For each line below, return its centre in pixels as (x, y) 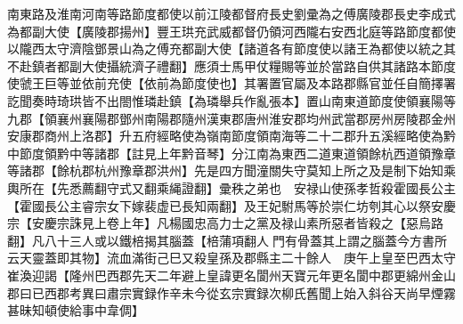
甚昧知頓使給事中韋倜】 (76, 310)
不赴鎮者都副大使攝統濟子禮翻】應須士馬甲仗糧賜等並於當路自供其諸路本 (219, 65)
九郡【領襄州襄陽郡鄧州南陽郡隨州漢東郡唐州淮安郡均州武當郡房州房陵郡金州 (231, 118)
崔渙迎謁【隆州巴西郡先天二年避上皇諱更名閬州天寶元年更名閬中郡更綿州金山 (231, 275)
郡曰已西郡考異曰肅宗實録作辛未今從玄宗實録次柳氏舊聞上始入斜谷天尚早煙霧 (231, 292)
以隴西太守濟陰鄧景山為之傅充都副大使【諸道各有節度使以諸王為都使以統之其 (231, 49)
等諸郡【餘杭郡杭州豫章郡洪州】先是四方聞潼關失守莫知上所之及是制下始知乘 (231, 170)
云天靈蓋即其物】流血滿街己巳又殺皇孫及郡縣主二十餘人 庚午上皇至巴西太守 (231, 258)
